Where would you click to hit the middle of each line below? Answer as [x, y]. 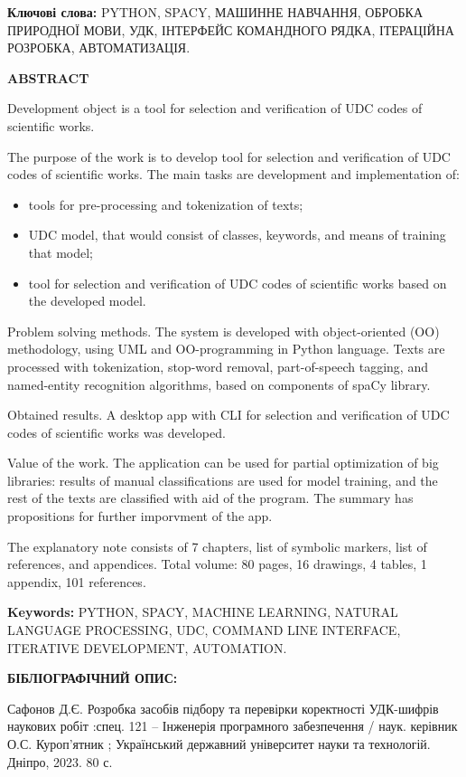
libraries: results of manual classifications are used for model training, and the [223, 480]
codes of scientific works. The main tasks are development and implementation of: [233, 174]
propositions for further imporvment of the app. [140, 516]
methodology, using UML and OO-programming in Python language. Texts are [226, 349]
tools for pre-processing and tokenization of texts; [166, 204]
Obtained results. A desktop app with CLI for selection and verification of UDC [228, 415]
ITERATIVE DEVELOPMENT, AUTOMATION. [147, 647]
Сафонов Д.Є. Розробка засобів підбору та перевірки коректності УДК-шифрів [223, 708]
